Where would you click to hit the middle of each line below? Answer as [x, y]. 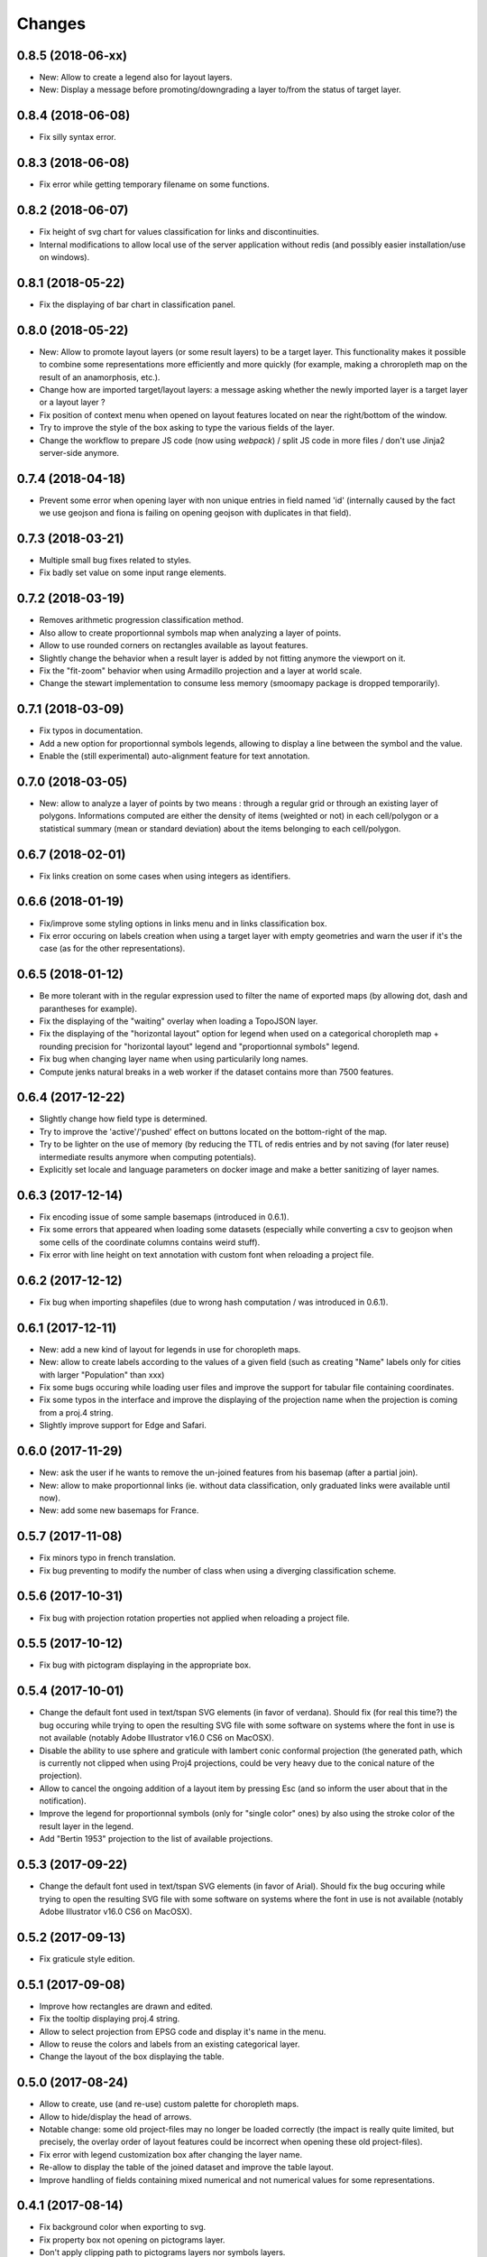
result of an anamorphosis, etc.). [100, 377]
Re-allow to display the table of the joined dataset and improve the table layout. [186, 2168]
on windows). [64, 256]
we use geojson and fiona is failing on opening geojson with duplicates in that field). [195, 513]
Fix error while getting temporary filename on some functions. [154, 184]
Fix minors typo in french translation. [107, 1558]
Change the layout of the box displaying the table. [132, 2057]
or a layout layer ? [72, 403]
